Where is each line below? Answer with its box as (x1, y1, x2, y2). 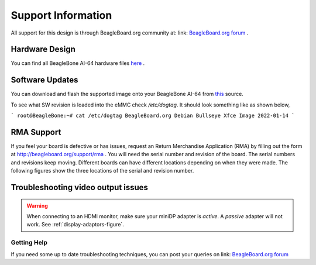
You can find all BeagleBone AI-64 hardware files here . (11, 60, 145, 67)
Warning (26, 202, 48, 209)
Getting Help (11, 239, 48, 247)
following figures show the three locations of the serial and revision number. (11, 167, 194, 174)
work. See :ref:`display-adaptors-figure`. (26, 221, 124, 228)
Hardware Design (11, 44, 76, 54)
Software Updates (11, 75, 78, 85)
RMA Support (11, 127, 61, 137)
